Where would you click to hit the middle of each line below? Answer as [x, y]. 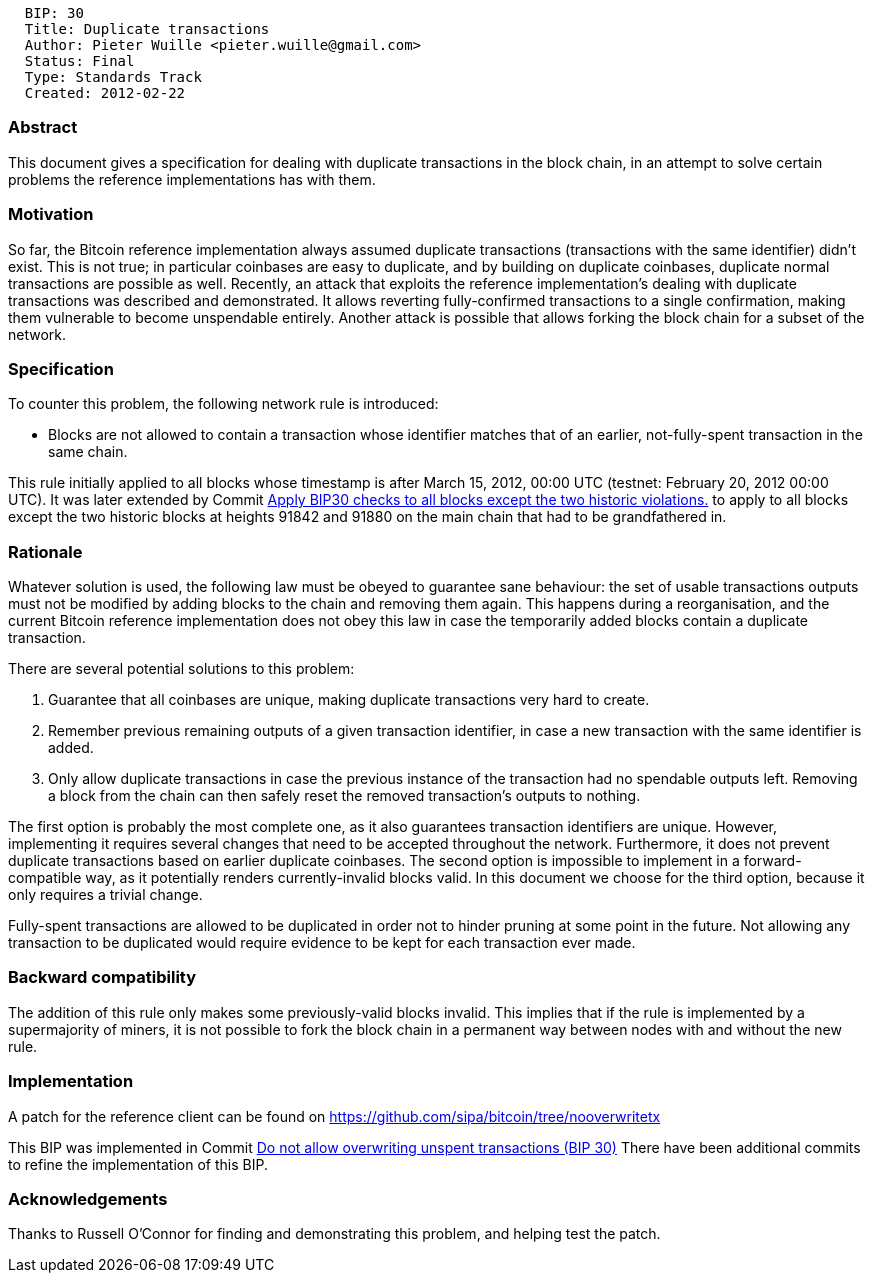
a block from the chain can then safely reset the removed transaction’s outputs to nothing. [344, 795]
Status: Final [79, 61]
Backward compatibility [102, 977]
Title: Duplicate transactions [147, 29]
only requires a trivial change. [105, 894]
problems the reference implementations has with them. [192, 179]
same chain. [88, 452]
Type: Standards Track [113, 77]
